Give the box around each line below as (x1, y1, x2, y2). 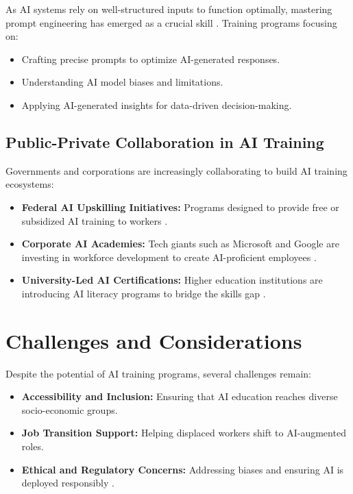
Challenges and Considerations (5, 326, 302, 354)
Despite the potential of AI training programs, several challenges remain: (5, 366, 311, 380)
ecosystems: (5, 177, 54, 191)
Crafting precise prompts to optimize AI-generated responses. (21, 51, 280, 66)
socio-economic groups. (21, 402, 118, 417)
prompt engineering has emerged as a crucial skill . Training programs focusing (5, 15, 337, 29)
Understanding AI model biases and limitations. (21, 75, 223, 89)
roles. (21, 439, 44, 454)
